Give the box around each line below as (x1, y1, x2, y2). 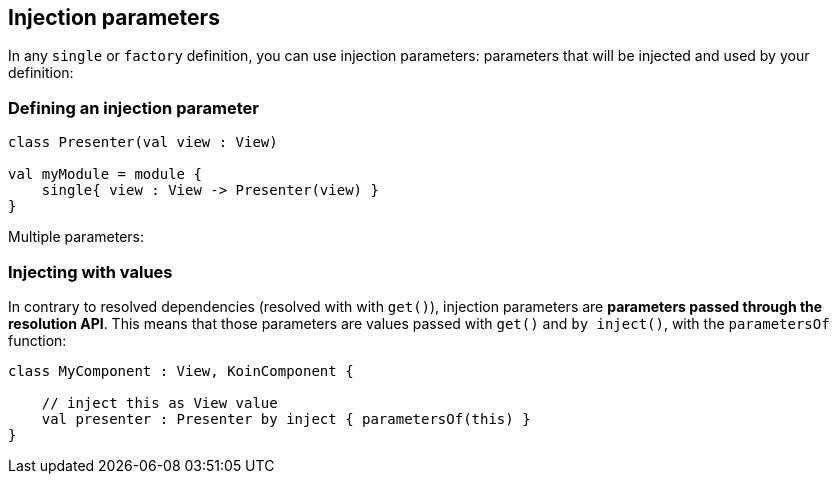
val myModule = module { (8, 166, 202, 183)
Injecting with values (8, 261, 173, 282)
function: (8, 331, 67, 349)
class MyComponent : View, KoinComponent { (8, 362, 354, 379)
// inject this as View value (41, 394, 278, 411)
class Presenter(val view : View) (8, 134, 278, 151)
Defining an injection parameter (8, 97, 259, 118)
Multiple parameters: (8, 228, 144, 246)
